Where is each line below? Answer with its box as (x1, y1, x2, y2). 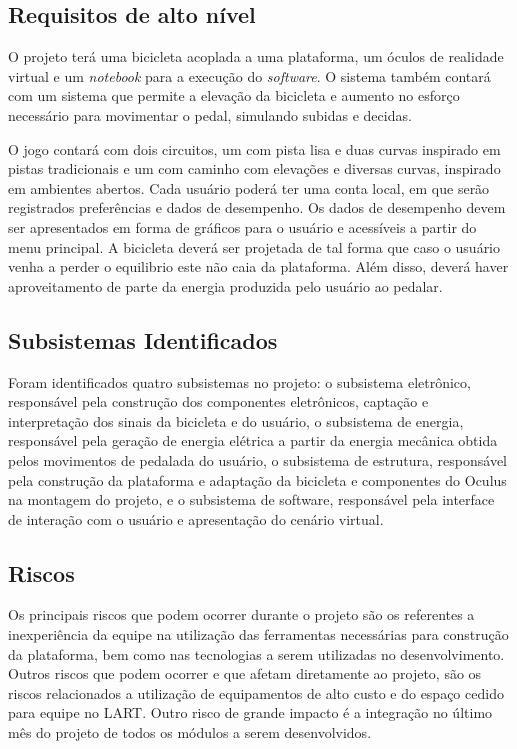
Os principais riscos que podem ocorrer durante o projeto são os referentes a (8, 604, 475, 625)
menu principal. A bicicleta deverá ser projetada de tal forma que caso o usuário (8, 236, 501, 257)
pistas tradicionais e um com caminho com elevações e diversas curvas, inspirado (8, 158, 501, 179)
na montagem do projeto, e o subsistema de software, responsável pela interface (8, 489, 495, 510)
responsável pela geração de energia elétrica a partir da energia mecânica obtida (8, 430, 498, 451)
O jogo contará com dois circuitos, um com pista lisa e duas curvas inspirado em (8, 138, 501, 159)
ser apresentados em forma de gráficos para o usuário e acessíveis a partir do (8, 216, 477, 237)
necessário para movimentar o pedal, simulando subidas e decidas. (8, 104, 412, 125)
